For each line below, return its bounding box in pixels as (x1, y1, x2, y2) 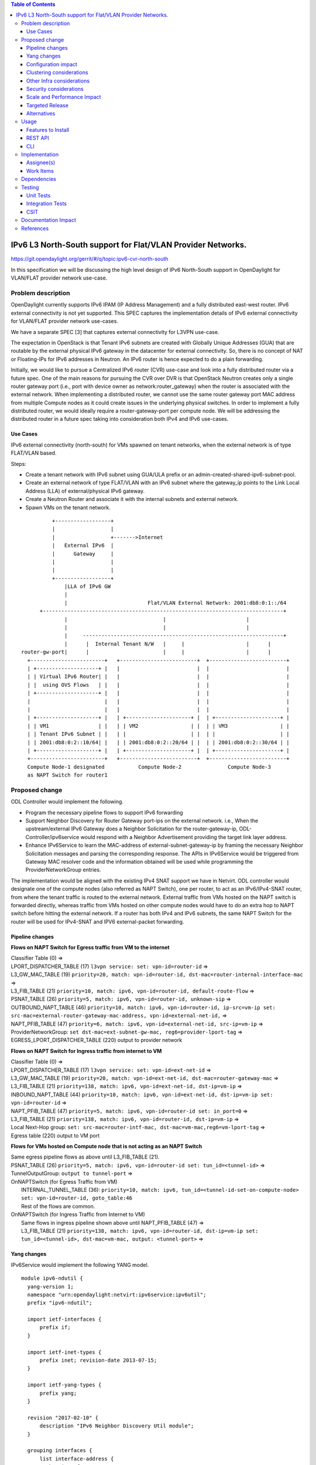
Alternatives (26, 110, 56, 117)
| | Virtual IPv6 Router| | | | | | (27, 673, 290, 680)
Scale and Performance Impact (26, 94, 101, 101)
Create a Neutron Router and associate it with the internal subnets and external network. (25, 496, 239, 503)
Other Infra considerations (26, 77, 90, 84)
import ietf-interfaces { (27, 1316, 102, 1323)
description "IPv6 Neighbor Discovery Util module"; (39, 1423, 194, 1429)
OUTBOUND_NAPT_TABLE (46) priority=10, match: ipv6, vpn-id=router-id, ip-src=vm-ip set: (11, 1004, 276, 1011)
